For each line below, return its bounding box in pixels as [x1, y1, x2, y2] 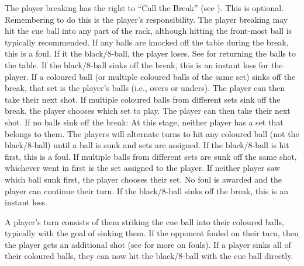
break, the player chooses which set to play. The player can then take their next [5, 104, 291, 117]
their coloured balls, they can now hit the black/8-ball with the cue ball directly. [5, 250, 293, 262]
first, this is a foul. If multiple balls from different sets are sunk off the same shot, [5, 150, 297, 162]
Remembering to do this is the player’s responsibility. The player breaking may [5, 13, 288, 25]
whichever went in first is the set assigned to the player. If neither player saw [5, 162, 281, 174]
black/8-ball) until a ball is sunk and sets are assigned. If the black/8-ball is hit [5, 139, 289, 151]
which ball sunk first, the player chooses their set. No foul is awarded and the [5, 173, 282, 185]
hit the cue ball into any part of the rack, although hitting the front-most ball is [5, 24, 292, 37]
